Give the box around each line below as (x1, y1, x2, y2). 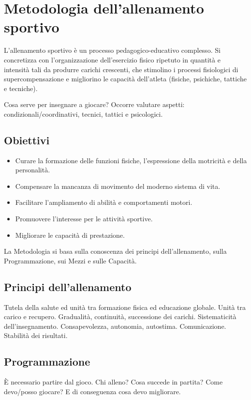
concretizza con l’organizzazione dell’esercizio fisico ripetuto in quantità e (4, 54, 221, 64)
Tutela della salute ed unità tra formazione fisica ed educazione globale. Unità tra (4, 302, 246, 312)
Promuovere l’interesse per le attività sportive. (15, 214, 153, 224)
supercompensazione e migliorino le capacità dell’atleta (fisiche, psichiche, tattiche (4, 74, 247, 84)
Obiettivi (4, 132, 50, 147)
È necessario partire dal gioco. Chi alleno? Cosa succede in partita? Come (4, 377, 223, 387)
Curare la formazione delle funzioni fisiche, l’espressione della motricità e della (15, 155, 247, 165)
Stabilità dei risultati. (4, 330, 68, 340)
